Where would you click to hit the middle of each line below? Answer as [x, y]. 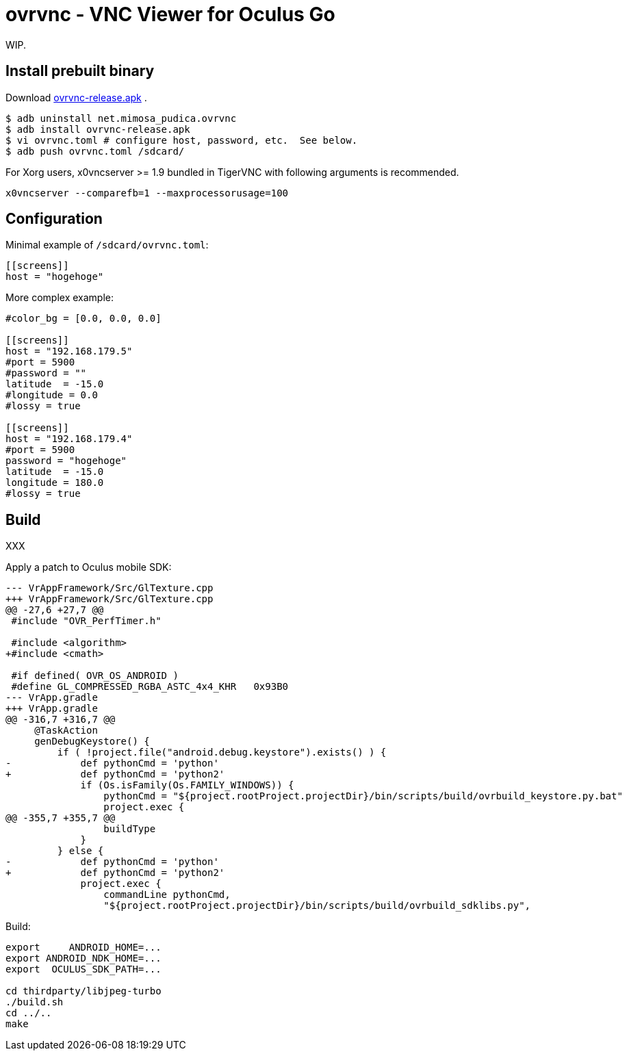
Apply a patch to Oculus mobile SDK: [89, 567]
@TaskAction [66, 731]
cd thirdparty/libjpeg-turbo [84, 991]
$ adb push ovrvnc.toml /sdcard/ [95, 151]
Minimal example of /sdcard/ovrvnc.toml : [107, 245]
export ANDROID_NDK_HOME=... [84, 958]
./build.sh [35, 1002]
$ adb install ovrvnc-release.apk [98, 129]
